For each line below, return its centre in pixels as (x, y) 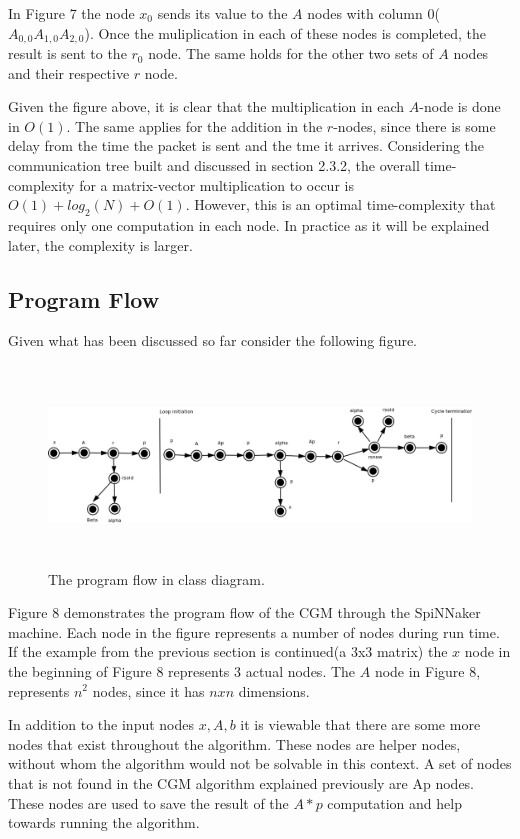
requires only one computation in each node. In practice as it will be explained (249, 225)
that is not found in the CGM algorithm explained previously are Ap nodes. (241, 782)
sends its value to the (222, 13)
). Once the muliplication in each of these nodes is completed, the (285, 32)
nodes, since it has (148, 690)
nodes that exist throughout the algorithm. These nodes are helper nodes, (234, 743)
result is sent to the (67, 53)
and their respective (69, 72)
